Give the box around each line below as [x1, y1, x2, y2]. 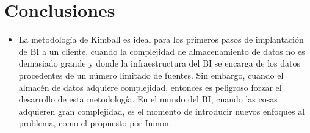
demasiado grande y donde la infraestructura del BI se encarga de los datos [18, 57, 300, 70]
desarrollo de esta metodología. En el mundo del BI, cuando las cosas [18, 93, 278, 106]
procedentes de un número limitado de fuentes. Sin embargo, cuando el [18, 68, 284, 81]
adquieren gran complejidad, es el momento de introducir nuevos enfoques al [18, 104, 305, 117]
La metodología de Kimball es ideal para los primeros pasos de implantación [18, 33, 304, 46]
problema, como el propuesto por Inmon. [18, 117, 171, 129]
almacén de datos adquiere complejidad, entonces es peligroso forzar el [18, 81, 282, 93]
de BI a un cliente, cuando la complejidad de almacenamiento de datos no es [18, 45, 305, 57]
